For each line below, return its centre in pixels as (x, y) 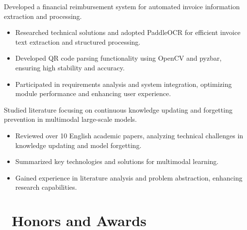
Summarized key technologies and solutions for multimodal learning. (117, 161)
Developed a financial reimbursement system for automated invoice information (122, 6)
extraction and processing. (43, 16)
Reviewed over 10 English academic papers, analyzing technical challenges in (129, 135)
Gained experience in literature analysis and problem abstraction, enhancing (129, 177)
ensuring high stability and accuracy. (70, 67)
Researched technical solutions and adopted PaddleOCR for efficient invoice (128, 32)
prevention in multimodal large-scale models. (71, 119)
